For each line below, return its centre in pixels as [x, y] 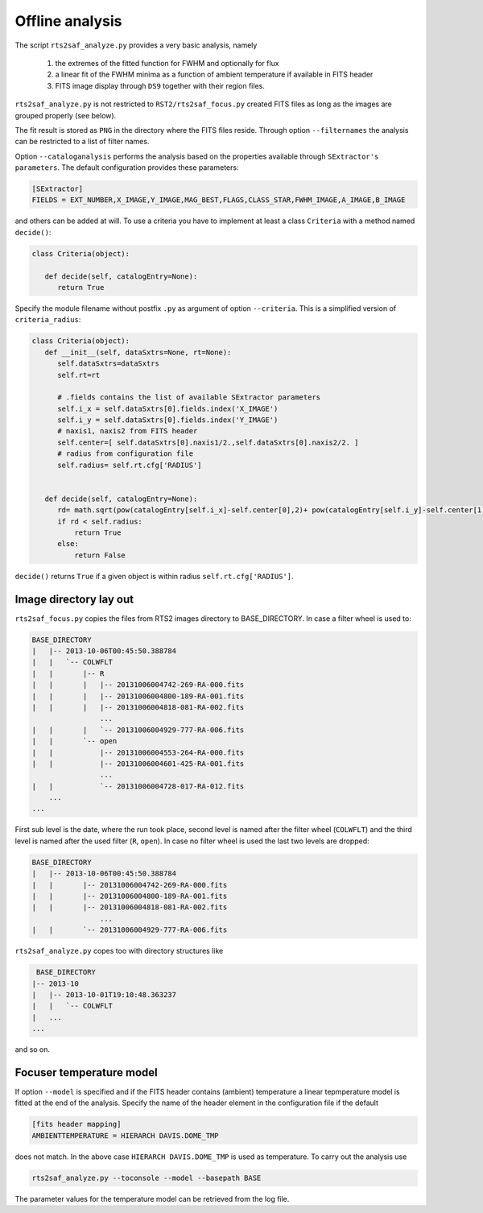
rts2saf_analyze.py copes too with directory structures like [119, 951]
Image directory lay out [74, 599]
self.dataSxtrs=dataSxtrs [109, 364]
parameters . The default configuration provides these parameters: [127, 168]
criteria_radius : [48, 320]
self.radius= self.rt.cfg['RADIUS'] [130, 465]
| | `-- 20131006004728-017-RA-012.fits [138, 786]
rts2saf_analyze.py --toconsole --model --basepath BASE [147, 1178]
